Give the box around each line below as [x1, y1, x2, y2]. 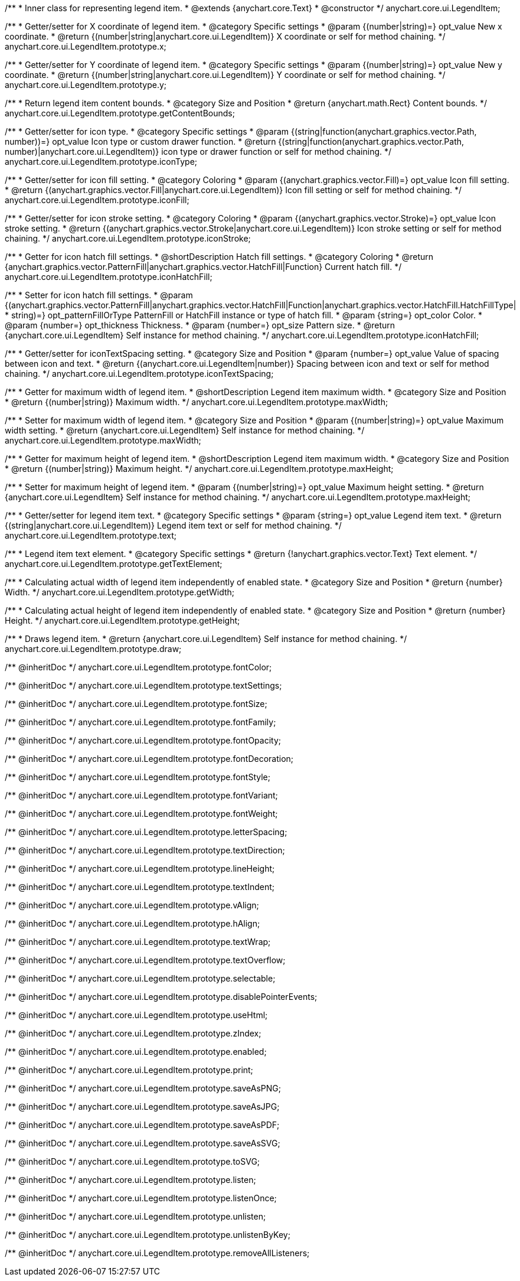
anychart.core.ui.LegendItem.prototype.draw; [5, 644, 182, 654]
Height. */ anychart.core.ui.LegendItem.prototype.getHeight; [5, 615, 240, 625]
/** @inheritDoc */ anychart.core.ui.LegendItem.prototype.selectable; [5, 973, 276, 983]
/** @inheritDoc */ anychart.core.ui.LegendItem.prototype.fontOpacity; [5, 735, 282, 745]
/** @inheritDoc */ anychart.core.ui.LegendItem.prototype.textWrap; [5, 937, 271, 947]
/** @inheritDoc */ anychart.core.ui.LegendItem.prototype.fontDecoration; [5, 754, 294, 764]
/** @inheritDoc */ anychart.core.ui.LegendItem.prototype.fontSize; [5, 699, 267, 709]
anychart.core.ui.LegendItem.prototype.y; [5, 80, 167, 90]
